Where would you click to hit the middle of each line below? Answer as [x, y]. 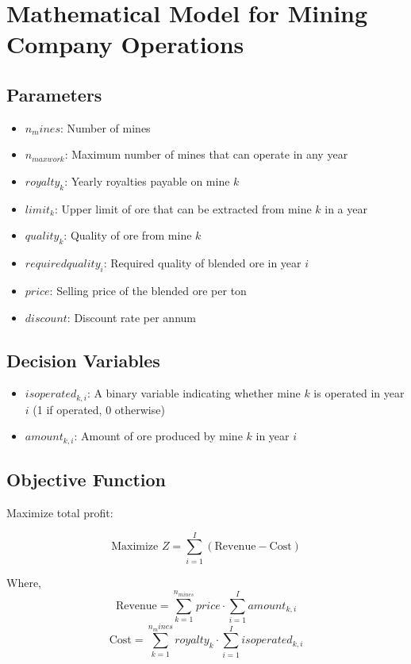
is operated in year [359, 393]
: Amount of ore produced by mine [158, 436]
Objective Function [86, 480]
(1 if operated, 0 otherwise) [99, 409]
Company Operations [125, 44]
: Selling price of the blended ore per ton [148, 290]
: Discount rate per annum [131, 317]
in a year [346, 208]
